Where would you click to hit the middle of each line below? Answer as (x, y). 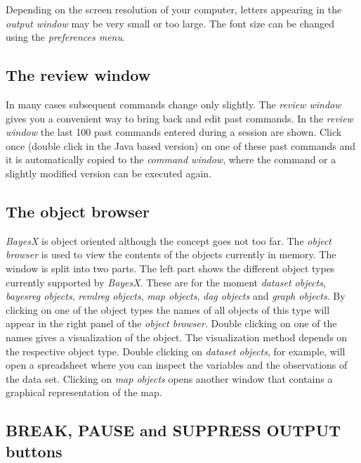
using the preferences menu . (65, 37)
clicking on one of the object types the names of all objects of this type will (168, 309)
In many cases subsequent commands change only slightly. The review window (173, 104)
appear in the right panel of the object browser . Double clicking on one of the (171, 323)
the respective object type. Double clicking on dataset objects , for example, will (176, 351)
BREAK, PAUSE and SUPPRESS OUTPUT (173, 430)
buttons (34, 451)
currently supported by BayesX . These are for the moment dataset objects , (166, 282)
